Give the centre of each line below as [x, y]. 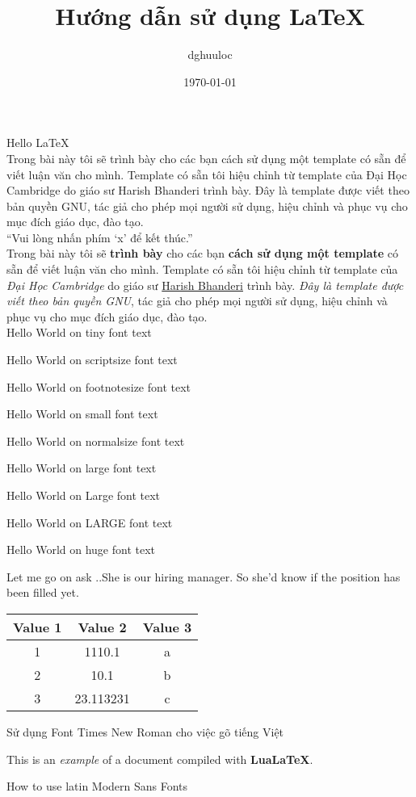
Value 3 [167, 627]
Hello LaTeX [38, 143]
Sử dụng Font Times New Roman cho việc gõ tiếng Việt [145, 731]
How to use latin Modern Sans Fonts [97, 786]
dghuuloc [210, 55]
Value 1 [38, 627]
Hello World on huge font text [81, 550]
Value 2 [102, 627]
